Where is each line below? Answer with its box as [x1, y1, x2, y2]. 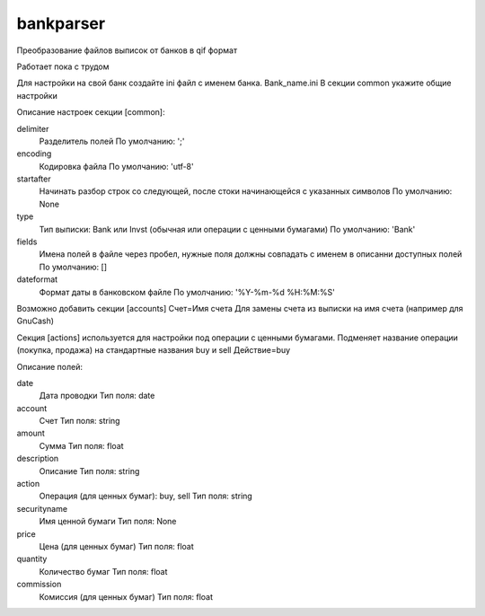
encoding [16, 148, 52, 159]
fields [16, 236, 38, 247]
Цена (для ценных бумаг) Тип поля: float [39, 541, 195, 551]
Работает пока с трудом [16, 61, 110, 72]
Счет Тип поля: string [39, 416, 120, 427]
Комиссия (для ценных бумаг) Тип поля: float [39, 591, 214, 602]
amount [16, 427, 45, 439]
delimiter [16, 123, 49, 134]
